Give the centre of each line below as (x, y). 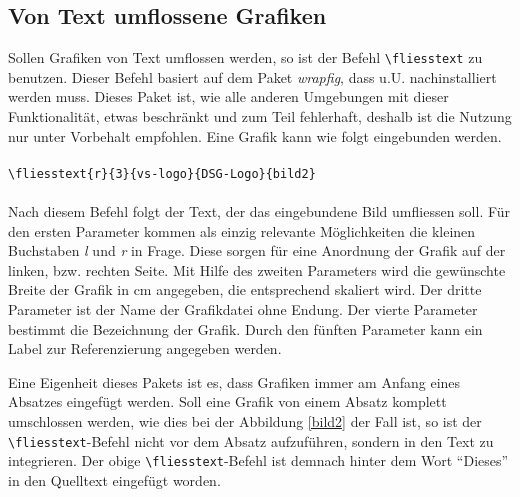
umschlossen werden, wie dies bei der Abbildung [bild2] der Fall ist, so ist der (245, 421)
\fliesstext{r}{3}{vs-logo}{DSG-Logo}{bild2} (162, 173)
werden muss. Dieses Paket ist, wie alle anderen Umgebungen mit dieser (228, 96)
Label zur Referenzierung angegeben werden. (145, 348)
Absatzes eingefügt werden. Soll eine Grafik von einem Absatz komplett (227, 401)
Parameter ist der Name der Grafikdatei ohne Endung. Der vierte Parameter (243, 309)
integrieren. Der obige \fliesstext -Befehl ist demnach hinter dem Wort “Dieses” (258, 460)
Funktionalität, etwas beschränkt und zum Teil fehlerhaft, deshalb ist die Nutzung (260, 116)
